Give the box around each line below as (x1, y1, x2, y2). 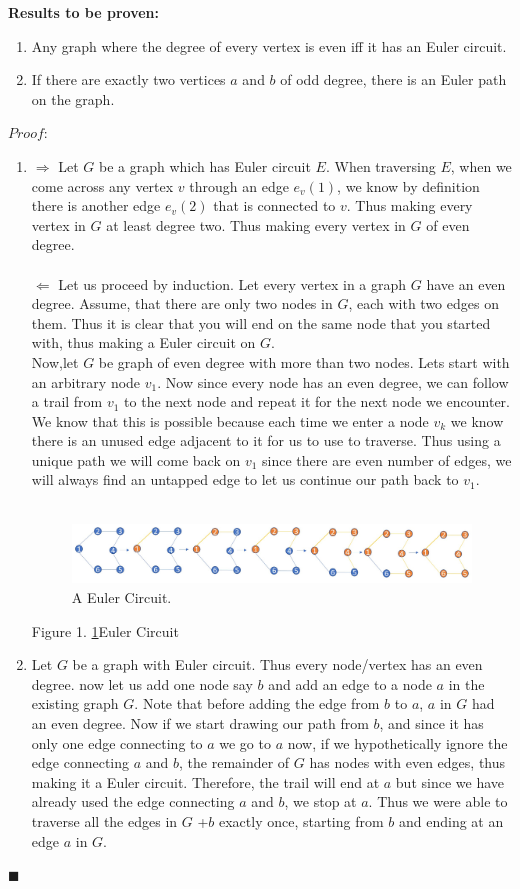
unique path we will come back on (31, 449, 241, 470)
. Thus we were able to (368, 791, 508, 812)
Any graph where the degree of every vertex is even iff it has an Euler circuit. (31, 35, 507, 56)
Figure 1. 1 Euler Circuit (31, 620, 179, 641)
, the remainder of (179, 752, 290, 773)
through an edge (189, 175, 289, 196)
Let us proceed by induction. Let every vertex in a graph (58, 273, 407, 294)
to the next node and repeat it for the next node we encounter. (124, 391, 510, 412)
